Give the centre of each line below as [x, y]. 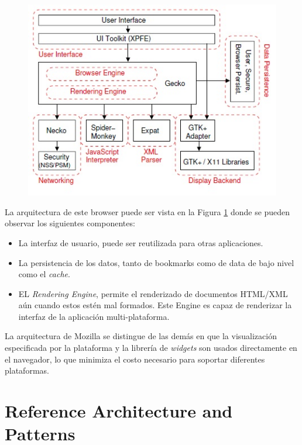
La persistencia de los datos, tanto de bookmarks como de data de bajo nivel [156, 262]
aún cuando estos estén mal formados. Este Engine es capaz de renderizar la [155, 305]
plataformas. [27, 370]
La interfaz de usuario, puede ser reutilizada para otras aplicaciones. [141, 242]
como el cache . [44, 274]
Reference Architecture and [119, 411]
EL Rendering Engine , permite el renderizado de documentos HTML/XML [153, 293]
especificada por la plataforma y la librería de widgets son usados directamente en [151, 348]
